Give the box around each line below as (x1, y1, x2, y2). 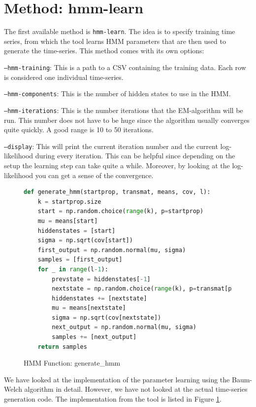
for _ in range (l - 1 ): (37, 265, 108, 273)
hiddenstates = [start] (37, 227, 116, 234)
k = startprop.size (37, 198, 101, 205)
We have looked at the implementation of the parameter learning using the (4, 374, 230, 384)
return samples (37, 343, 87, 350)
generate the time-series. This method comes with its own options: (4, 45, 204, 56)
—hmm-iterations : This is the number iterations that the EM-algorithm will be (4, 105, 243, 115)
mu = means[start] (37, 217, 98, 224)
